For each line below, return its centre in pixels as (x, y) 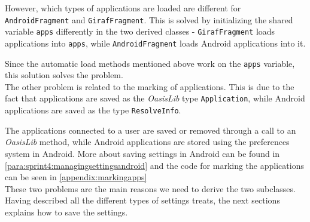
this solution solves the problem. (64, 75)
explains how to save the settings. (66, 212)
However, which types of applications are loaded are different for (123, 8)
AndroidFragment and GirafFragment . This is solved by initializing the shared (149, 19)
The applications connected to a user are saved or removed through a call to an (151, 130)
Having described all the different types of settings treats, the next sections (142, 200)
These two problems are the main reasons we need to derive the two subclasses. (150, 188)
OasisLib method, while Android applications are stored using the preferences (147, 142)
